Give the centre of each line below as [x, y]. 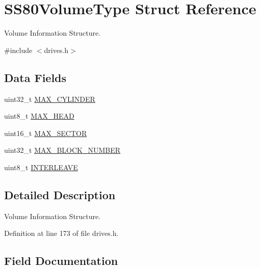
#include [18, 50]
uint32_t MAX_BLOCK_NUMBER [62, 150]
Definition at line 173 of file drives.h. [61, 233]
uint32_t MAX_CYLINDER [50, 99]
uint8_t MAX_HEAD [39, 116]
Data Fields [35, 77]
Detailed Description [60, 194]
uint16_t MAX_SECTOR [46, 133]
